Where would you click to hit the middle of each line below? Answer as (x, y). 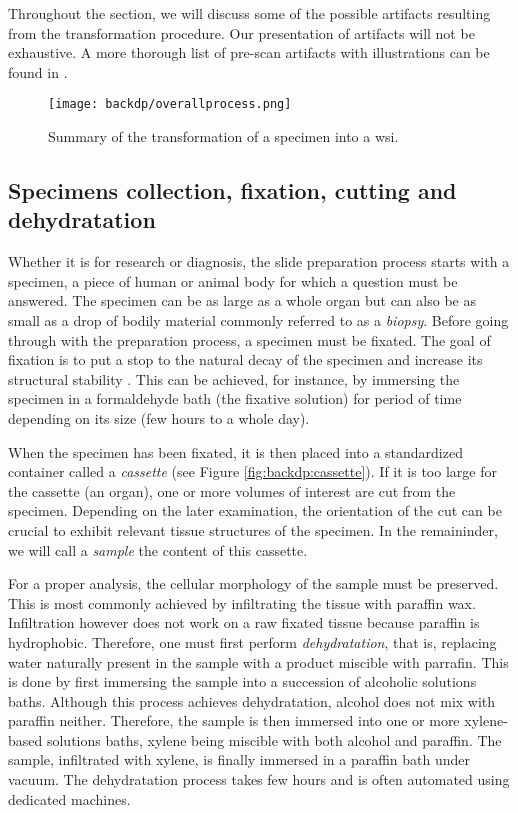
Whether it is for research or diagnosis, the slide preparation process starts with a (259, 261)
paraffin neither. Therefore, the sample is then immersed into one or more (234, 720)
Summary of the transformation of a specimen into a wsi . (223, 136)
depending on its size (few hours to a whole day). (159, 417)
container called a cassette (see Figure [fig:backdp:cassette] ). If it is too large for (252, 471)
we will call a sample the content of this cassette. (158, 549)
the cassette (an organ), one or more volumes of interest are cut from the (232, 490)
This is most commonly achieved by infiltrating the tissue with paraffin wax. (242, 602)
